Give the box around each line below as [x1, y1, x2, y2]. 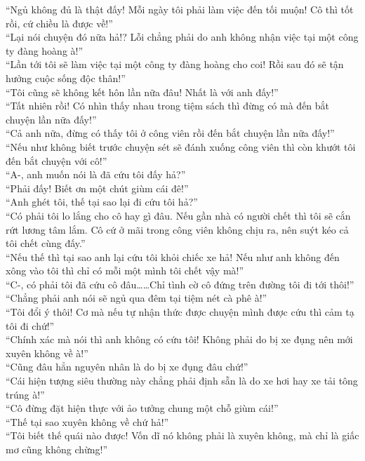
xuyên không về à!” [6, 345, 88, 360]
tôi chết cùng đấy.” [6, 236, 86, 250]
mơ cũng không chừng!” [6, 442, 108, 456]
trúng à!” [6, 387, 45, 401]
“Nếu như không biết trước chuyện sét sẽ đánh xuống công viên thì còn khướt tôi [6, 139, 356, 154]
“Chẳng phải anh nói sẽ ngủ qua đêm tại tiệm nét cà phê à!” [6, 290, 267, 305]
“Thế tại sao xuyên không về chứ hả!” [6, 414, 169, 429]
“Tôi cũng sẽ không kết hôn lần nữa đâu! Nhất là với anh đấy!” [6, 84, 279, 99]
